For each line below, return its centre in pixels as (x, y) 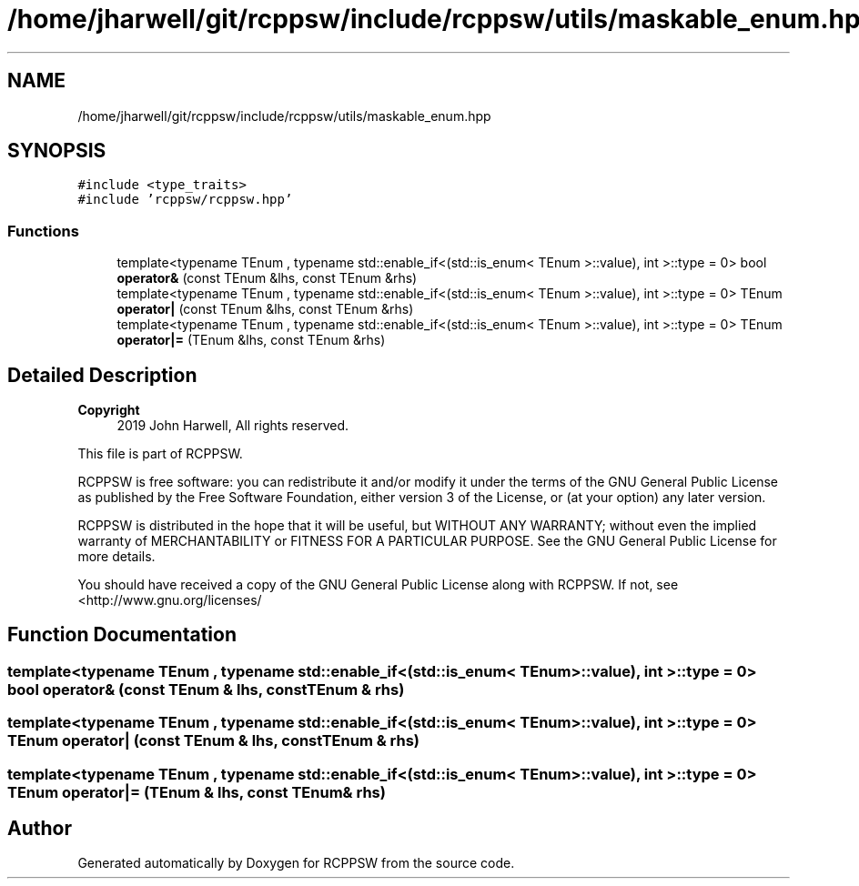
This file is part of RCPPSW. (160, 454)
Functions (43, 231)
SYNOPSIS (57, 151)
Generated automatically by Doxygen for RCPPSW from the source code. (296, 863)
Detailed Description (102, 375)
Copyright (109, 410)
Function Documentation (122, 635)
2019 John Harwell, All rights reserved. (233, 426)
